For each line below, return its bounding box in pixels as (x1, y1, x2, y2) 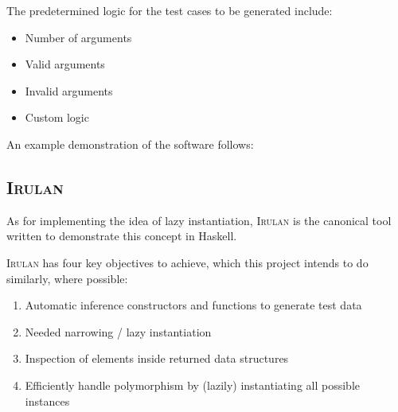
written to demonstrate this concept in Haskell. (6, 227, 237, 244)
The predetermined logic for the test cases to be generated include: (6, 2, 333, 18)
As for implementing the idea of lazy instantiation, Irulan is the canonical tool (6, 212, 392, 228)
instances (25, 392, 70, 409)
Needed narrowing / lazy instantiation (25, 323, 212, 340)
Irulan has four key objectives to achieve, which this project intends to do (6, 254, 369, 270)
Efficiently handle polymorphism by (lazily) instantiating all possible (25, 376, 361, 393)
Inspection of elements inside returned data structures (25, 350, 289, 367)
